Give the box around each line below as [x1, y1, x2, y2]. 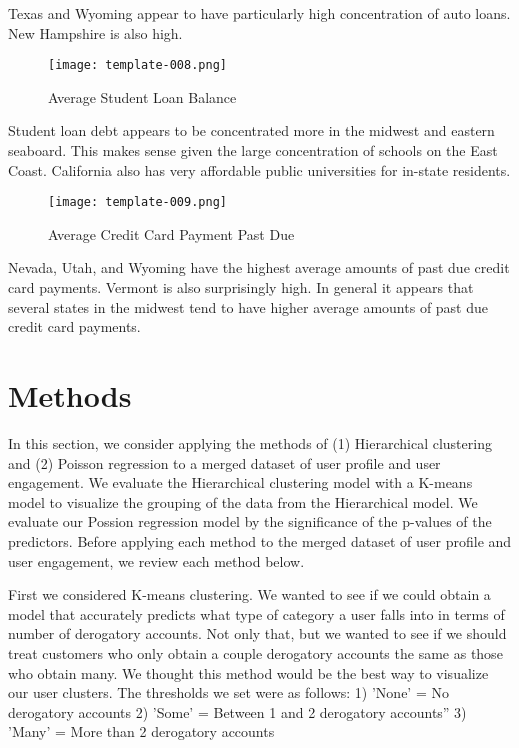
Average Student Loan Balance [48, 86, 237, 107]
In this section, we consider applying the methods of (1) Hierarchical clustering [8, 432, 492, 453]
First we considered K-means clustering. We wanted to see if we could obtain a [8, 584, 491, 605]
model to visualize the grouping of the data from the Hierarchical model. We [8, 491, 478, 512]
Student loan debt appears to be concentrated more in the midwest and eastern [8, 120, 495, 141]
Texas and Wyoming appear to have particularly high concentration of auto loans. [8, 3, 511, 23]
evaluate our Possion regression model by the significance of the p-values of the [8, 511, 492, 532]
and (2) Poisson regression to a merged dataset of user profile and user [8, 452, 441, 473]
